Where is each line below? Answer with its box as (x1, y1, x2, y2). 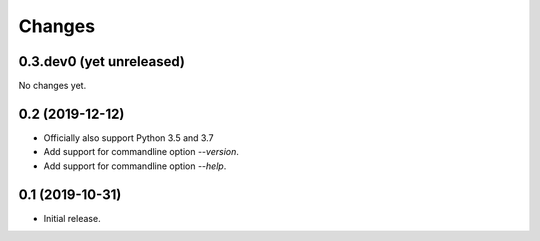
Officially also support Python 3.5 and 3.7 (43, 131, 214, 144)
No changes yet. (18, 80, 87, 92)
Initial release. (43, 212, 101, 224)
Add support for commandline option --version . (43, 146, 240, 158)
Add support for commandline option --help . (43, 160, 227, 172)
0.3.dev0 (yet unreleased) (18, 53, 185, 70)
